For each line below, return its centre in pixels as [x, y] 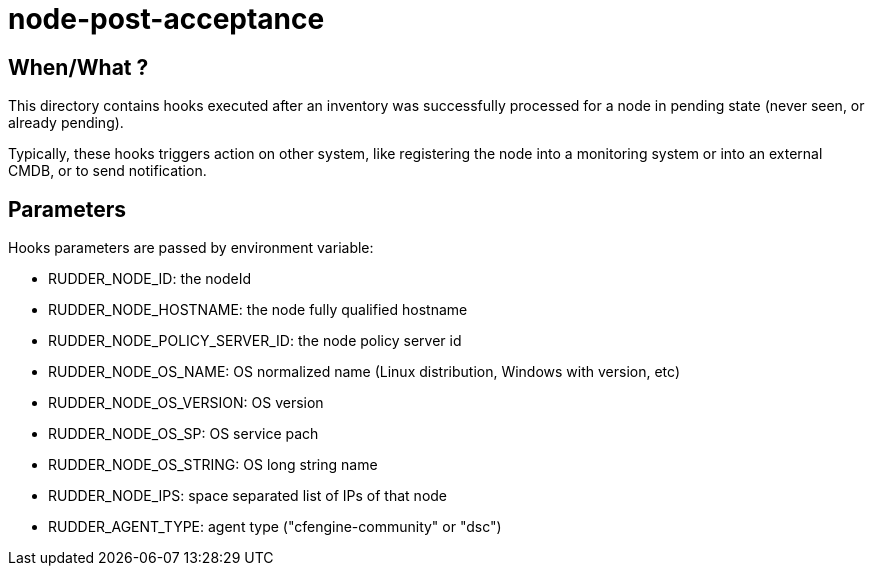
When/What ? [78, 67]
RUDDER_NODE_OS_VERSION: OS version [186, 403]
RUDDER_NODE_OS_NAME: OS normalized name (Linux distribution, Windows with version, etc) [364, 372]
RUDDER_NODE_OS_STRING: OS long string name [213, 465]
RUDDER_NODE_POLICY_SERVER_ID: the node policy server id [255, 341]
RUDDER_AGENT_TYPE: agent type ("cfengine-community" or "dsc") [275, 527]
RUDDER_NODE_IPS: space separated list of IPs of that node [248, 496]
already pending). [66, 123]
